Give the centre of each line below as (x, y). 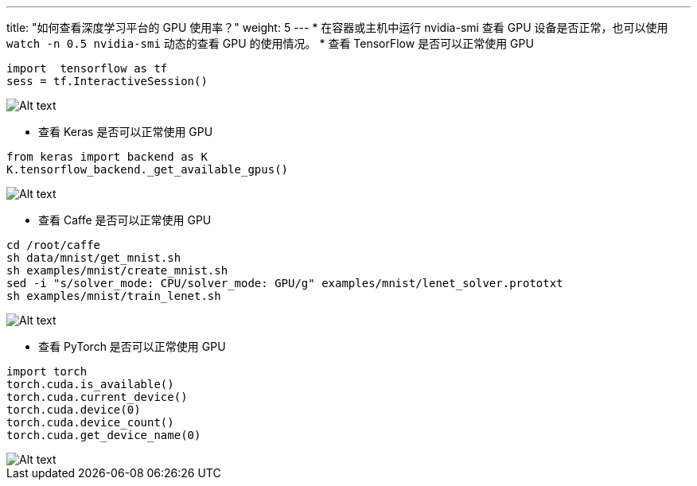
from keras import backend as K (107, 157)
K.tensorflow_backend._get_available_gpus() (148, 169)
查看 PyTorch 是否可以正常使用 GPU (132, 346)
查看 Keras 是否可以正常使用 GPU (126, 132)
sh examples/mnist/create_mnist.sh (117, 270)
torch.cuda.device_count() (90, 422)
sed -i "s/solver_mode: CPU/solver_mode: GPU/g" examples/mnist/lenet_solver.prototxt (285, 283)
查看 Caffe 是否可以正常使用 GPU (125, 220)
